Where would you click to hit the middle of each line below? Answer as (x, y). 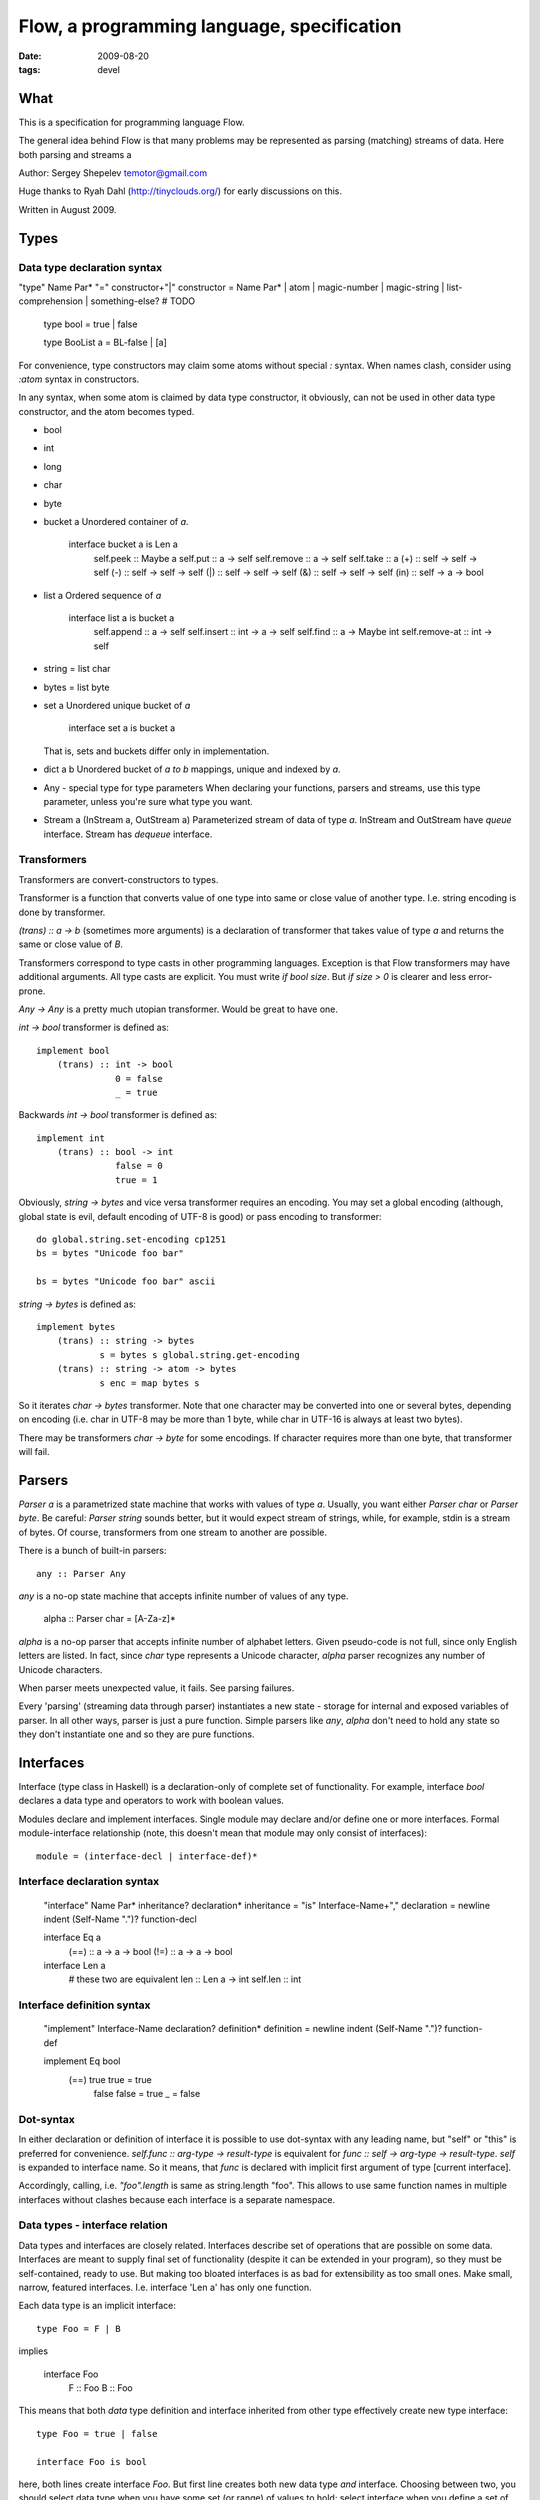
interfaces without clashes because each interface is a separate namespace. (176, 2199)
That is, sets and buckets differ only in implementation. (156, 751)
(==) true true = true (110, 2079)
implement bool (73, 1050)
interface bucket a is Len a (123, 544)
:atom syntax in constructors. (79, 379)
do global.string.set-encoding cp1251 (131, 1239)
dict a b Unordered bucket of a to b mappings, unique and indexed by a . (192, 769)
